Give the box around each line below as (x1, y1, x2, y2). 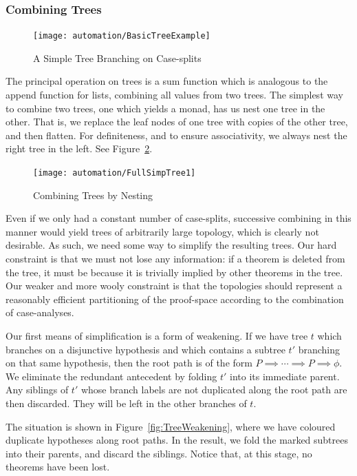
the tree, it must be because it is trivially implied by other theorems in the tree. (6, 265, 343, 279)
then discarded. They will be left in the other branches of (6, 396, 247, 410)
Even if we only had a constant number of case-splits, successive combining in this (6, 211, 351, 225)
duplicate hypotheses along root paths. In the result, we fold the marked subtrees (6, 433, 349, 447)
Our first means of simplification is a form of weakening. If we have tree (6, 329, 308, 343)
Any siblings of (6, 382, 69, 397)
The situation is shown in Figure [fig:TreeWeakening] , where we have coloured (6, 419, 336, 433)
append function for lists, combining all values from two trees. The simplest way (6, 87, 343, 102)
